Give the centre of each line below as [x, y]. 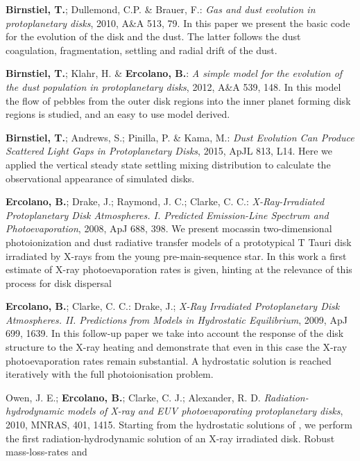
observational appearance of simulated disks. [100, 178]
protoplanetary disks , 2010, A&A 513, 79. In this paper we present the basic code [178, 23]
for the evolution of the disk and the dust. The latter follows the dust [153, 36]
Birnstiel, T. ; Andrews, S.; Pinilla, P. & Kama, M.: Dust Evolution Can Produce [180, 137]
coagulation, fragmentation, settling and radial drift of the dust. [142, 50]
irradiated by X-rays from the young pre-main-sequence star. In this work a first [176, 255]
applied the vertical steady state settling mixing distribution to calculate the [168, 164]
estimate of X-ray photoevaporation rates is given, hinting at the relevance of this [179, 269]
